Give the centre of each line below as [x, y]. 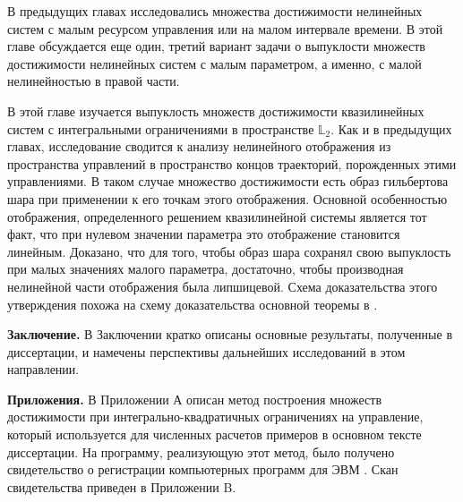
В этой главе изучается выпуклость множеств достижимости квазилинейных [216, 111]
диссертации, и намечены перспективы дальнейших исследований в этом [206, 351]
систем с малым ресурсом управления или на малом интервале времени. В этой [225, 28]
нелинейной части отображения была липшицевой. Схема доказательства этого [223, 286]
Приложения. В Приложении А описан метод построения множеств [195, 399]
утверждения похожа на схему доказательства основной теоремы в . [193, 304]
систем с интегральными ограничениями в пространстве [161, 128]
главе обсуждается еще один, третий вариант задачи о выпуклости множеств [216, 46]
